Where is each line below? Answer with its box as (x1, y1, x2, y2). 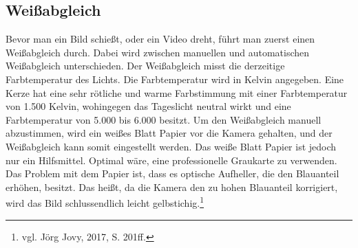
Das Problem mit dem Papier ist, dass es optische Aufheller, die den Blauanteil (6, 166, 339, 181)
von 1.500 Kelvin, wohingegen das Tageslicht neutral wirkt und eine (6, 99, 291, 113)
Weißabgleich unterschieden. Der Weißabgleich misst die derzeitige (6, 58, 285, 73)
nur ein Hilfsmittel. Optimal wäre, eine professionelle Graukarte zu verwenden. (6, 153, 337, 167)
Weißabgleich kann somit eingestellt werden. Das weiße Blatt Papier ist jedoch (6, 139, 337, 153)
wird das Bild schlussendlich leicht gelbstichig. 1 (6, 194, 204, 210)
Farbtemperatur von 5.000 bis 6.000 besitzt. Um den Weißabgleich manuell (6, 112, 322, 126)
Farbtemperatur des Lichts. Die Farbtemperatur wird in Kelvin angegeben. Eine (6, 71, 344, 86)
